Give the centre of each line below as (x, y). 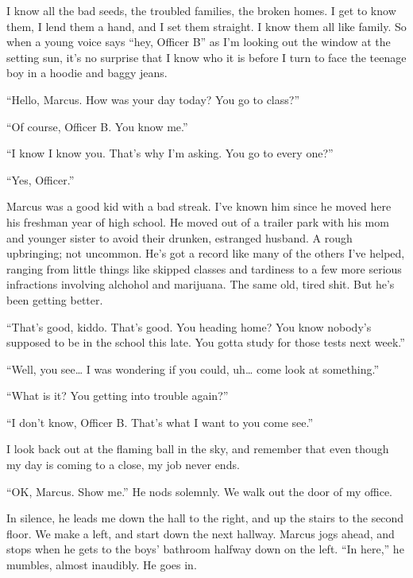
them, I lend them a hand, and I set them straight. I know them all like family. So (206, 26)
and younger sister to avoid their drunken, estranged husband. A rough (179, 237)
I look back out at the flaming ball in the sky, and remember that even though (198, 449)
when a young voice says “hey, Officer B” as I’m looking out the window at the (199, 42)
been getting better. (55, 299)
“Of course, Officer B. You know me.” (97, 126)
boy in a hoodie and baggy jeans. (87, 73)
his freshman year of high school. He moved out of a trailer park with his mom (198, 221)
